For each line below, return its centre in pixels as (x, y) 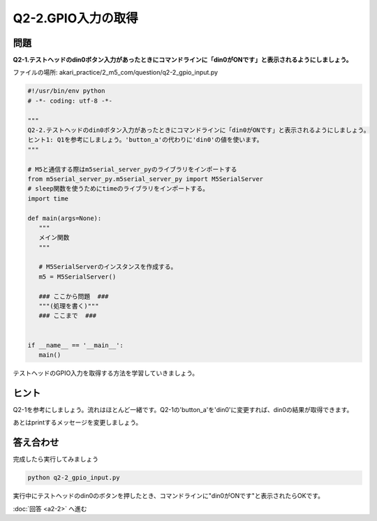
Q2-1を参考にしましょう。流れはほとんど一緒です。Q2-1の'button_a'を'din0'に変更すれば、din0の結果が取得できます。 (183, 409)
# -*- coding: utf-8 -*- (70, 101)
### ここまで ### (68, 316)
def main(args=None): (65, 218)
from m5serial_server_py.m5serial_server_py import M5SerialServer (146, 179)
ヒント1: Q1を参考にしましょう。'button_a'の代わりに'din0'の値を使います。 (145, 140)
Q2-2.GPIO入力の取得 (76, 18)
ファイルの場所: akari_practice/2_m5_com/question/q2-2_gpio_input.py (116, 73)
